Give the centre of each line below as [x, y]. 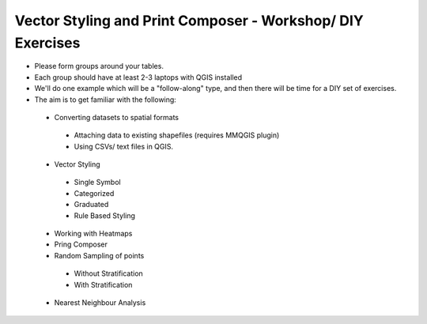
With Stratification [103, 284]
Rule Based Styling [105, 215]
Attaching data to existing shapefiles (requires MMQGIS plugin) [177, 135]
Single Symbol [98, 183]
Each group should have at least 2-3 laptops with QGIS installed [138, 77]
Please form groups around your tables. [99, 66]
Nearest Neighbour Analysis [100, 302]
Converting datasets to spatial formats [117, 117]
